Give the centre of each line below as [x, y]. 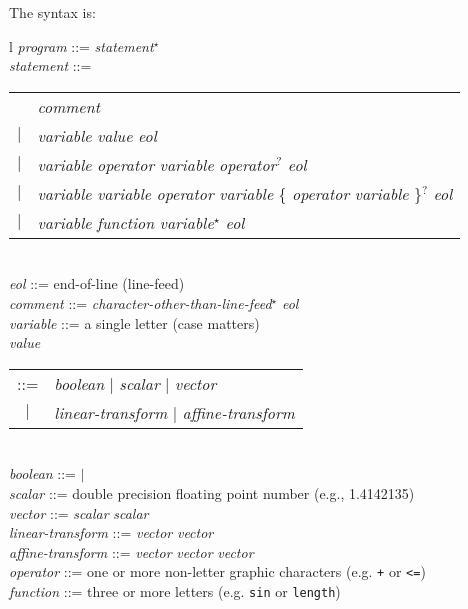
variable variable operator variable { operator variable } [230, 193]
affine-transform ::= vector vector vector [131, 551]
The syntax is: [52, 12]
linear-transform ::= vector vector [111, 532]
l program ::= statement [81, 45]
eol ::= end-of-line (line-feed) [97, 283]
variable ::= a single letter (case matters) [134, 322]
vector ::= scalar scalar [79, 512]
